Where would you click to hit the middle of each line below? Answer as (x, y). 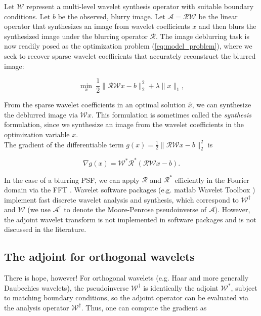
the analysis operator (37, 307)
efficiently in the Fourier (212, 180)
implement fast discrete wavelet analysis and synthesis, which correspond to (121, 199)
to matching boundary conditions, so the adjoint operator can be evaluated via (126, 298)
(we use (39, 209)
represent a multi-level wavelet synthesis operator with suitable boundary (140, 6)
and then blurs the (227, 26)
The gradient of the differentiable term (64, 144)
